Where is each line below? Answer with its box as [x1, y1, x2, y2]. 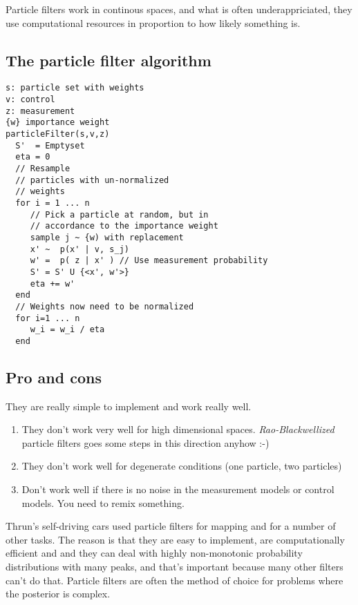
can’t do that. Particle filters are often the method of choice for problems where [6, 573, 343, 587]
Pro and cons [6, 366, 102, 387]
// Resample [15, 163, 70, 173]
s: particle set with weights [6, 83, 144, 93]
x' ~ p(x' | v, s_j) [30, 244, 129, 254]
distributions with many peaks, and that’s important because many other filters [6, 559, 343, 574]
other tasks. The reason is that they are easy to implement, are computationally [6, 532, 345, 546]
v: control [6, 95, 55, 105]
